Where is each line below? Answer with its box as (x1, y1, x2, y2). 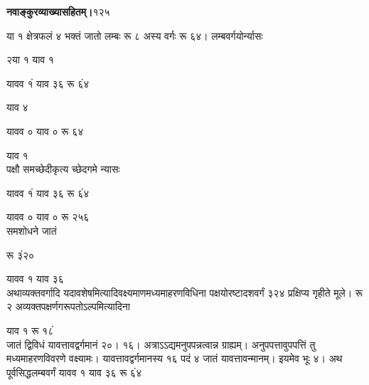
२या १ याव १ (6, 52, 54, 67)
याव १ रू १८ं (6, 322, 54, 337)
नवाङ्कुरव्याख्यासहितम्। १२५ (6, 4, 110, 19)
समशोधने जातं (6, 223, 57, 238)
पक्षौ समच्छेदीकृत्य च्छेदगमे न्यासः (6, 162, 120, 176)
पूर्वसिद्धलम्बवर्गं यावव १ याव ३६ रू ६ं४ (6, 364, 142, 379)
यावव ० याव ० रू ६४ (6, 123, 84, 138)
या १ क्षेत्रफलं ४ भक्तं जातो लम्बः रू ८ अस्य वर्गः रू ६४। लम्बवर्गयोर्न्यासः (6, 28, 263, 43)
